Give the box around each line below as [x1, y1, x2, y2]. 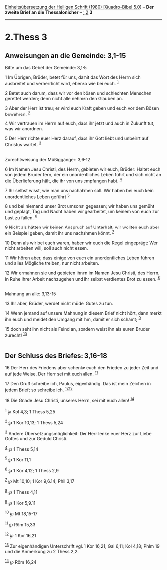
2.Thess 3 [5, 32, 47, 43]
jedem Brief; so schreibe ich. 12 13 [5, 386, 73, 393]
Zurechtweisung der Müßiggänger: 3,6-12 [5, 156, 91, 162]
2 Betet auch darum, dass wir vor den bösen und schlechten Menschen [5, 90, 152, 96]
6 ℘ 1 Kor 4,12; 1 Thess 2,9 [5, 466, 59, 473]
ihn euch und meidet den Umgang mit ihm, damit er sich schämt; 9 [5, 316, 141, 322]
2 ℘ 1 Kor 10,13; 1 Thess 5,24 [5, 419, 63, 425]
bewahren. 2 [5, 110, 31, 117]
